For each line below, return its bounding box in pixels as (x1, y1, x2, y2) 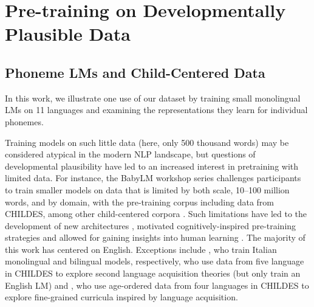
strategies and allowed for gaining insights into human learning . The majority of (5, 231, 305, 244)
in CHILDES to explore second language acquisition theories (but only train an (5, 267, 301, 280)
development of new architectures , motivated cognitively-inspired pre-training (5, 219, 296, 232)
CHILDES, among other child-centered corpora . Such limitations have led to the (5, 207, 307, 220)
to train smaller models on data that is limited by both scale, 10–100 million (5, 183, 290, 196)
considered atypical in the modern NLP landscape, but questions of (5, 148, 256, 160)
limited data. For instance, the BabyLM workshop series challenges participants (5, 171, 301, 184)
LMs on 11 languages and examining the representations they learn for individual (5, 103, 308, 116)
